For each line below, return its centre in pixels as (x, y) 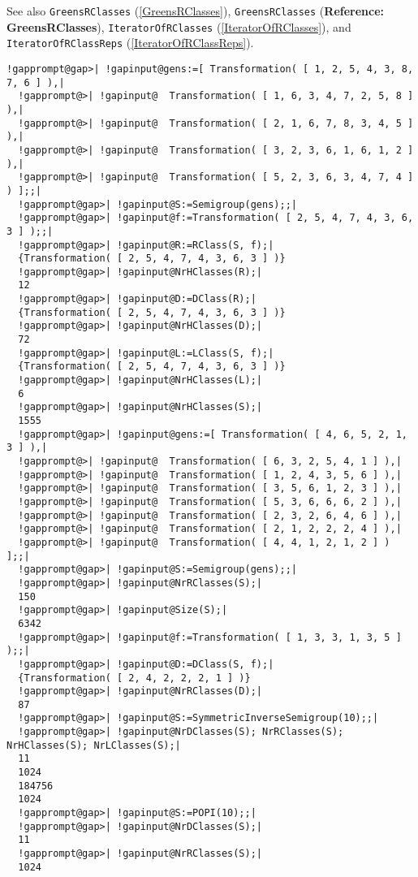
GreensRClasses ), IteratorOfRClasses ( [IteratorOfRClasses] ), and (179, 26)
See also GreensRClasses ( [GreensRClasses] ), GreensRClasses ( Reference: (196, 11)
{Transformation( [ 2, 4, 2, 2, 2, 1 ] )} (134, 678)
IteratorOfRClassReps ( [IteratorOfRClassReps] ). (130, 43)
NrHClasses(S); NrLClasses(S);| (94, 745)
